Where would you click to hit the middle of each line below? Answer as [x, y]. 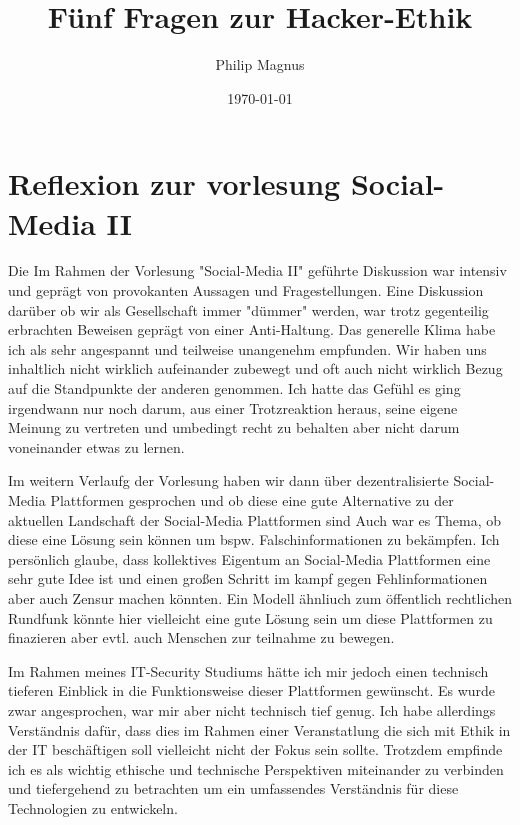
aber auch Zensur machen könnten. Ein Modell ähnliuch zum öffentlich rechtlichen [260, 597]
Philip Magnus [260, 64]
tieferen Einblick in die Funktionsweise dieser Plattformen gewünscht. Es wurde [252, 690]
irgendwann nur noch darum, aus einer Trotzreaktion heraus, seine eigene [233, 407]
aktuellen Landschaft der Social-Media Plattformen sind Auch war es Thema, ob [255, 519]
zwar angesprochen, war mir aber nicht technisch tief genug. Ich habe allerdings [252, 709]
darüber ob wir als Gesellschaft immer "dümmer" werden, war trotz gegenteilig [248, 309]
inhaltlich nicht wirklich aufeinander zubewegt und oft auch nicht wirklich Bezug [255, 368]
